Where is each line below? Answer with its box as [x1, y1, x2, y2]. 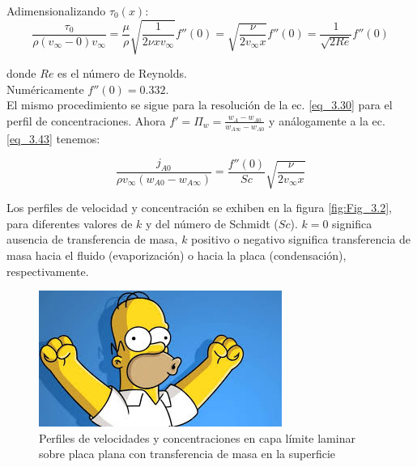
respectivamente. [6, 262, 89, 279]
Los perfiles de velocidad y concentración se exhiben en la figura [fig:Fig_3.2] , [6, 199, 392, 216]
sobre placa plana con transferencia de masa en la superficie [39, 445, 336, 462]
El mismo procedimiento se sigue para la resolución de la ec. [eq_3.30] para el [6, 96, 393, 113]
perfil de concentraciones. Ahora [6, 112, 166, 129]
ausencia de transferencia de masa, [6, 231, 178, 248]
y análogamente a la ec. [269, 112, 385, 129]
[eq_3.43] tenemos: [6, 130, 100, 147]
